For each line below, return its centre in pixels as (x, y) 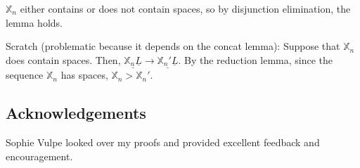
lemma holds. (34, 22)
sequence (25, 75)
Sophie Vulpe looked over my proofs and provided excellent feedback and (163, 142)
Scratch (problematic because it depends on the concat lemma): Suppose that (173, 46)
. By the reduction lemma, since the (256, 59)
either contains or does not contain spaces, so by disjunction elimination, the (185, 8)
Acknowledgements (76, 113)
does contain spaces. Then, (63, 59)
